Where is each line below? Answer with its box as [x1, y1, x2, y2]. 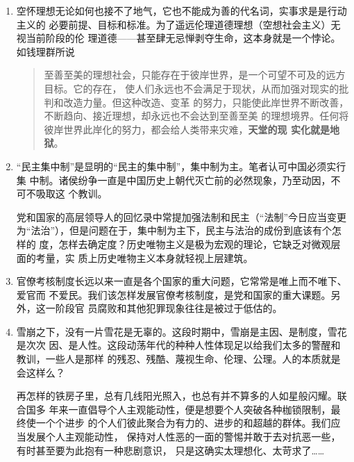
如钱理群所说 [16, 44, 75, 58]
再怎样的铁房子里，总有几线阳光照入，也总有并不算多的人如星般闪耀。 [16, 388, 337, 403]
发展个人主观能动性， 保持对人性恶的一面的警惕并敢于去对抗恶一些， [26, 429, 341, 444]
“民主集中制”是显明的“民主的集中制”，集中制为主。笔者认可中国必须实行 [16, 158, 346, 173]
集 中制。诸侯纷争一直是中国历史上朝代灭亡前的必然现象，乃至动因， [16, 172, 331, 187]
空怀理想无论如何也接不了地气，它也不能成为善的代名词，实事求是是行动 [16, 3, 347, 17]
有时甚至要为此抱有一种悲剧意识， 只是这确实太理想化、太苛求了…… [16, 443, 325, 457]
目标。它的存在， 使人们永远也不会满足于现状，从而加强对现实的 [44, 81, 339, 95]
